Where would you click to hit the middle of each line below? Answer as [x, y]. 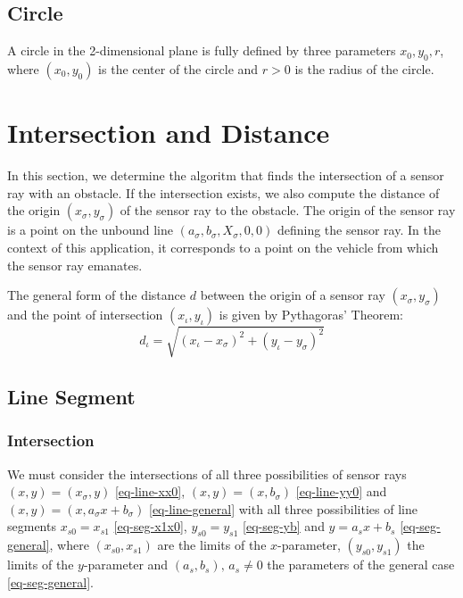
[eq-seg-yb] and [284, 526]
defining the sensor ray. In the [359, 230]
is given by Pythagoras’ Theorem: [311, 315]
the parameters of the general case [361, 565]
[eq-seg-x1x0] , [150, 526]
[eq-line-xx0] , [150, 491]
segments [32, 526]
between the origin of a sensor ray [293, 295]
